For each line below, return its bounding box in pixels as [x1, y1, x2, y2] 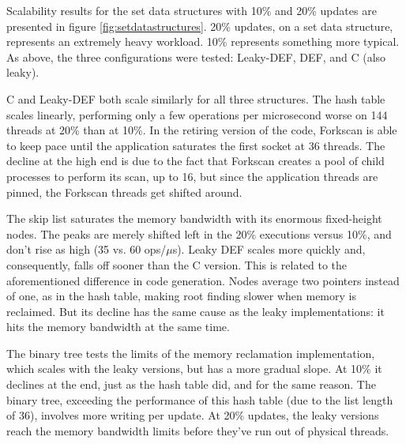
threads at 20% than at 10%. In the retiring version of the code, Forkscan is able [6, 122, 397, 138]
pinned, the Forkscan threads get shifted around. [6, 183, 242, 200]
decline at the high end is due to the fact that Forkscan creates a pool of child [6, 152, 385, 169]
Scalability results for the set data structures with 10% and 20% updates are [6, 2, 377, 18]
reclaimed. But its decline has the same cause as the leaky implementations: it [6, 303, 385, 319]
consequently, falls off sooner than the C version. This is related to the [6, 256, 348, 273]
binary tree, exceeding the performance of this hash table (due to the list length [6, 391, 393, 408]
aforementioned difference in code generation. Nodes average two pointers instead [6, 272, 400, 288]
